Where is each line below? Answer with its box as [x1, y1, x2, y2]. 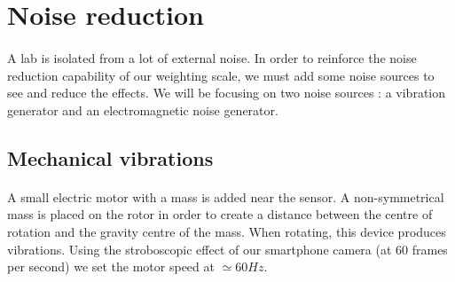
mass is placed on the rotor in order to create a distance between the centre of [7, 205, 433, 223]
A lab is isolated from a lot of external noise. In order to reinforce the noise [7, 48, 417, 67]
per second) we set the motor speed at [7, 257, 215, 276]
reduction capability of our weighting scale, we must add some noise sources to [7, 66, 435, 84]
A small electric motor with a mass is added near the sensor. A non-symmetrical [7, 187, 444, 206]
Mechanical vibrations [7, 144, 214, 171]
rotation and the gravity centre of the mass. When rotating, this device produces [7, 222, 446, 240]
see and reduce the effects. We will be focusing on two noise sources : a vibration [7, 83, 446, 102]
